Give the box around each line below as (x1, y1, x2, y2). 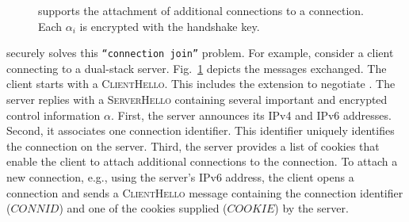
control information (6, 106, 101, 123)
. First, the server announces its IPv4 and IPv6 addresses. (110, 106, 392, 123)
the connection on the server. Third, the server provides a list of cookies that (6, 137, 380, 154)
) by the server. (274, 200, 349, 216)
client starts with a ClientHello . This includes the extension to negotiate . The (6, 75, 396, 92)
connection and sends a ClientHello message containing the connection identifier (6, 184, 403, 201)
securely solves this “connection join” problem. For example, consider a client (6, 44, 394, 61)
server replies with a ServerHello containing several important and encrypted (6, 91, 388, 108)
